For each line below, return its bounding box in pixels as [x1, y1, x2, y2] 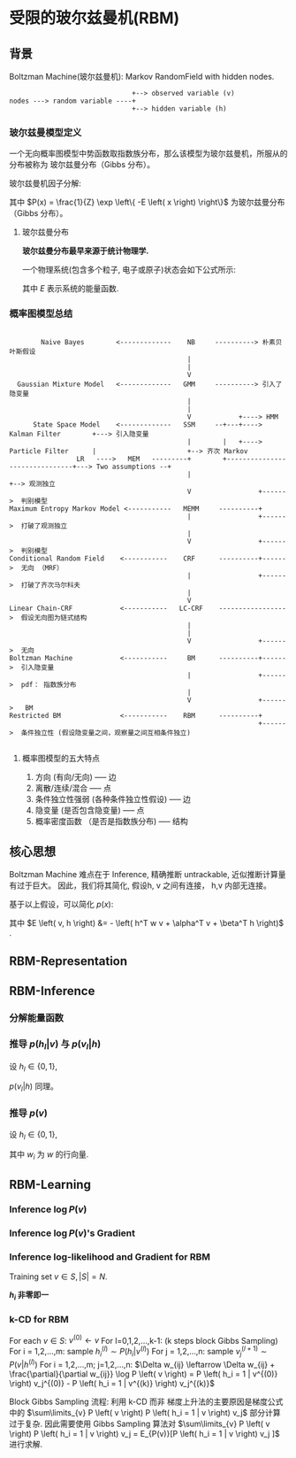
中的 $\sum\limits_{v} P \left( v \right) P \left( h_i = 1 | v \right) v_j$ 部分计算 [9, 1407, 281, 1417]
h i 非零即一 [9, 1289, 49, 1302]
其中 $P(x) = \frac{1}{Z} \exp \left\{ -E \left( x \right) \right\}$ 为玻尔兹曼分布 [9, 197, 285, 208]
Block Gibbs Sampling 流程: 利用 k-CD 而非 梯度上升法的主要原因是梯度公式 [9, 1396, 284, 1407]
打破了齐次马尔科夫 [20, 581, 81, 590]
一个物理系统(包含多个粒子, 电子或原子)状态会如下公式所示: [21, 265, 237, 275]
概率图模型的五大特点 [21, 752, 100, 763]
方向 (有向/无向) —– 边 [34, 771, 117, 782]
